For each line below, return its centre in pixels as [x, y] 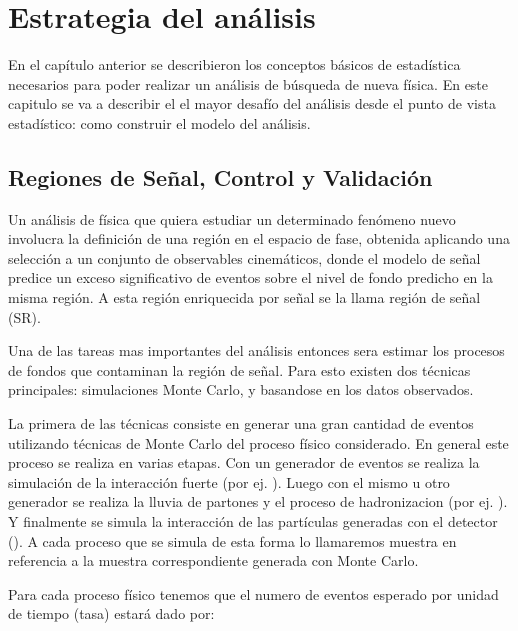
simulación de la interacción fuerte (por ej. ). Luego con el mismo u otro [229, 481]
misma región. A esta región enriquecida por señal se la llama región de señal [244, 297]
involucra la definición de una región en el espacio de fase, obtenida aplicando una [259, 238]
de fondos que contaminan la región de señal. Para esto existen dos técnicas [239, 369]
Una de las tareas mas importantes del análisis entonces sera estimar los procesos [256, 350]
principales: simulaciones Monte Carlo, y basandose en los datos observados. [241, 389]
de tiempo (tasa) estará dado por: [111, 613]
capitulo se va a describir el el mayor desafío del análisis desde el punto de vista [252, 103]
